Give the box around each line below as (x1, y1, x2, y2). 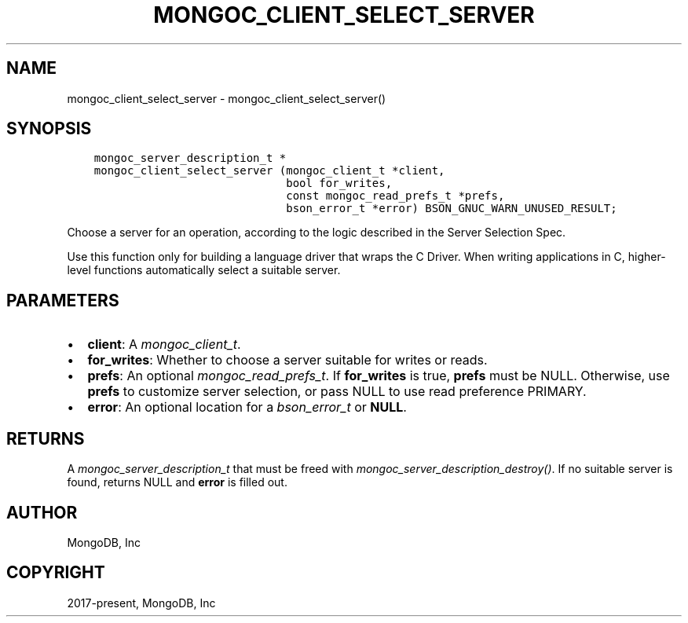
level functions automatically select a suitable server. (67, 263, 341, 277)
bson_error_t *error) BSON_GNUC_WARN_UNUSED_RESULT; (286, 202, 617, 215)
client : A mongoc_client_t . (87, 336, 241, 353)
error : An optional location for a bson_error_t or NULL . (87, 399, 407, 416)
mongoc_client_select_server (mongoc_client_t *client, (93, 164, 445, 178)
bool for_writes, (286, 177, 393, 190)
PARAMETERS (6, 290, 119, 310)
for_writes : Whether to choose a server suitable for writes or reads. (87, 352, 488, 368)
